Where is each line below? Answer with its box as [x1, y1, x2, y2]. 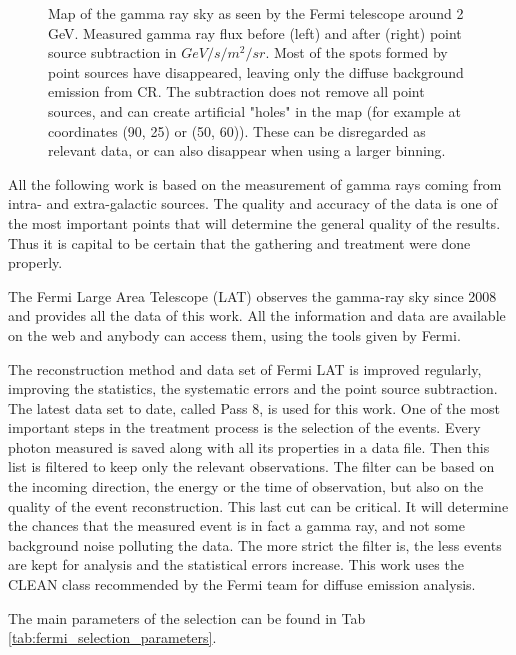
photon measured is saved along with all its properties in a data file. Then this [8, 436, 490, 457]
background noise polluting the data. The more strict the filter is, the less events [8, 534, 502, 555]
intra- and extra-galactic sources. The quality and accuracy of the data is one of [8, 193, 498, 214]
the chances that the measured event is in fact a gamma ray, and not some [8, 515, 465, 536]
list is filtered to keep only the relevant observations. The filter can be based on [8, 456, 495, 477]
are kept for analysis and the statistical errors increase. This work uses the [8, 554, 464, 575]
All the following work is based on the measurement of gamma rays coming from [8, 173, 502, 194]
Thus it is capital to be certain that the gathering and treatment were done [8, 232, 471, 253]
